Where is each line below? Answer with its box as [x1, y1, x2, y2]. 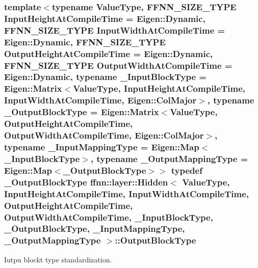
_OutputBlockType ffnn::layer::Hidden [4, 175, 168, 188]
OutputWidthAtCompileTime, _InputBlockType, [4, 210, 213, 223]
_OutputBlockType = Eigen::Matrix [4, 105, 159, 118]
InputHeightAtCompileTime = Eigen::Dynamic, [4, 12, 205, 24]
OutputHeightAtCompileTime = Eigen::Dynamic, [4, 47, 213, 60]
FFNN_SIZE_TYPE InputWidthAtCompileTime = [4, 23, 225, 36]
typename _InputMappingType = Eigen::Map [4, 140, 199, 153]
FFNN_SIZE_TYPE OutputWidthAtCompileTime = [4, 59, 233, 71]
